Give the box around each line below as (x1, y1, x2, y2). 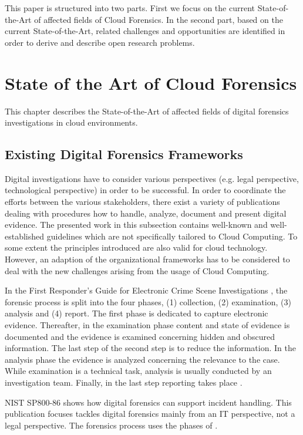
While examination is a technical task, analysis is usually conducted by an (5, 365, 272, 377)
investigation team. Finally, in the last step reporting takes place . (5, 376, 243, 388)
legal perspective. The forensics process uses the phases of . (5, 419, 218, 431)
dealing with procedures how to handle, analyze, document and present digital (5, 207, 287, 219)
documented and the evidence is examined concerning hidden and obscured (5, 330, 275, 342)
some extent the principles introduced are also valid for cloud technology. (5, 241, 268, 254)
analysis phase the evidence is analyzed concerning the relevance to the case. (5, 353, 280, 365)
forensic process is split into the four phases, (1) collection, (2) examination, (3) (5, 295, 291, 308)
